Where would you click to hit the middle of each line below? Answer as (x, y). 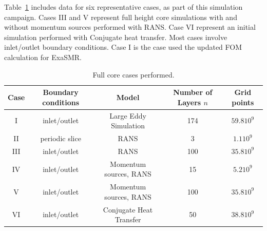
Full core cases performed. (133, 74)
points (243, 102)
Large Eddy (128, 115)
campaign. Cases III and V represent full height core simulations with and (121, 17)
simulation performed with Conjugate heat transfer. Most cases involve (116, 37)
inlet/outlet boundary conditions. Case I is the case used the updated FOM (123, 47)
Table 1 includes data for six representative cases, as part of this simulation (123, 7)
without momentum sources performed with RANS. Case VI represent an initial (130, 27)
